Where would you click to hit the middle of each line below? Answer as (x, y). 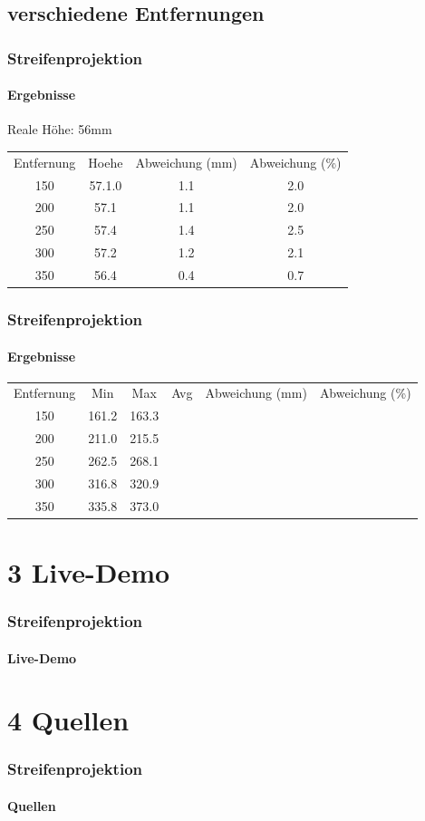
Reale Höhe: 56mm (60, 129)
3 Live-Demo (89, 571)
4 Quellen (68, 720)
